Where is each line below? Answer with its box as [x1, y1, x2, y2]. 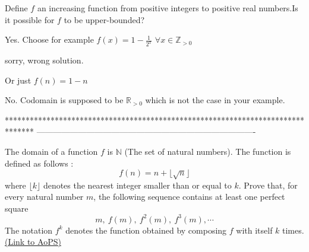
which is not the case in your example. [145, 94, 285, 106]
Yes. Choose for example [5, 33, 94, 46]
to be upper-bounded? [64, 13, 145, 25]
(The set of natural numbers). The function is [124, 145, 291, 158]
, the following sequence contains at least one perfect [93, 190, 285, 203]
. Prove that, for [238, 178, 298, 191]
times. [282, 224, 304, 236]
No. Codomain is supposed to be [5, 94, 124, 106]
